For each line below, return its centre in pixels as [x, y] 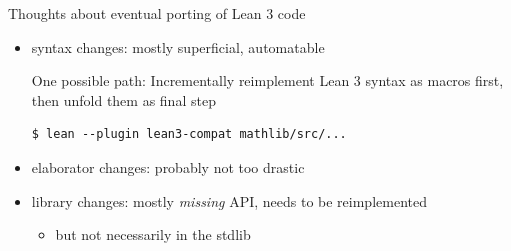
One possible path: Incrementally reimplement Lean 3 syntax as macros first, [267, 80]
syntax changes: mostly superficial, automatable [178, 46]
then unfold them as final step [123, 99]
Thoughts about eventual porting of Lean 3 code [157, 13]
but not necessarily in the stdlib [153, 234]
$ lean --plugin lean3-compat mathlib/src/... [189, 134]
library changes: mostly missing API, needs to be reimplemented [229, 200]
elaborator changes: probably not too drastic [168, 166]
